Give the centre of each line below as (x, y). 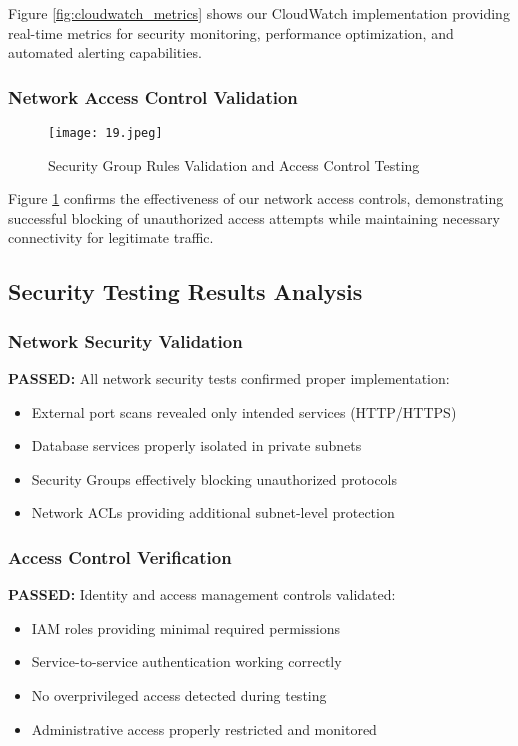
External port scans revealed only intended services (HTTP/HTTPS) (244, 411)
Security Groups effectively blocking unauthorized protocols (214, 478)
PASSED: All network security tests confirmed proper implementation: (229, 378)
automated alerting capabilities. (105, 52)
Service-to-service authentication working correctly (186, 661)
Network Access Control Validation (153, 96)
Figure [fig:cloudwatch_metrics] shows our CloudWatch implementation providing (259, 13)
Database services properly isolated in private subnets (196, 445)
